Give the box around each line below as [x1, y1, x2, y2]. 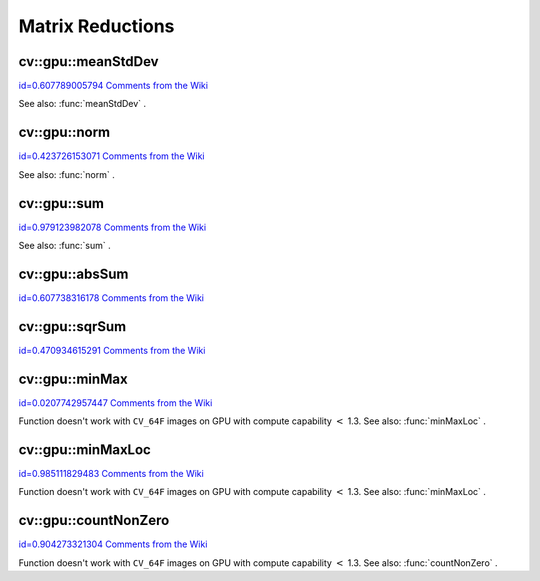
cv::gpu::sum [18, 195, 105, 212]
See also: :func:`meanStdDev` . [18, 98, 147, 110]
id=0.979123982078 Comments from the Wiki [18, 221, 207, 233]
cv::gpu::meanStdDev [18, 53, 159, 70]
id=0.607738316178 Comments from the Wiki [18, 291, 205, 304]
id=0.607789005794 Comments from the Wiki [18, 80, 209, 92]
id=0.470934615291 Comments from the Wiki [18, 344, 206, 356]
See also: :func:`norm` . [18, 168, 115, 180]
